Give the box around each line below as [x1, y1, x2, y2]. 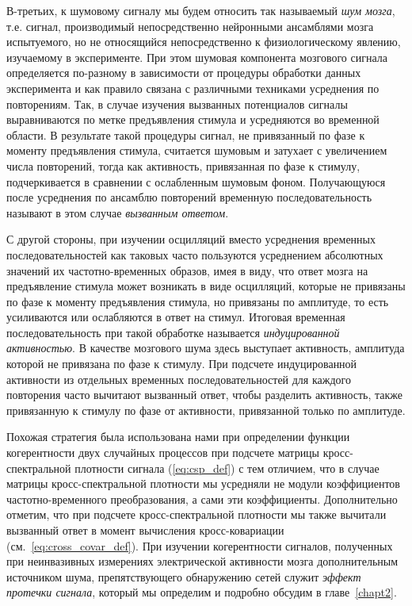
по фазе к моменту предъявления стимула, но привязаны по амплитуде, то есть [6, 293, 389, 309]
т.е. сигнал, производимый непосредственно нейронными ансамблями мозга [6, 17, 374, 34]
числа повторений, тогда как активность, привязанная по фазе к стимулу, [6, 157, 360, 174]
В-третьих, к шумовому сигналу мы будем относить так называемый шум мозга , [6, 2, 395, 18]
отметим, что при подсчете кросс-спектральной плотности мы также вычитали [6, 506, 387, 523]
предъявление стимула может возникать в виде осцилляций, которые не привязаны [6, 278, 406, 294]
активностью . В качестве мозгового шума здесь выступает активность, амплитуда [6, 339, 405, 356]
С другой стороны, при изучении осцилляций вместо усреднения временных [6, 231, 376, 247]
